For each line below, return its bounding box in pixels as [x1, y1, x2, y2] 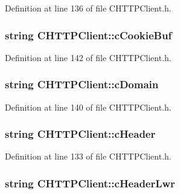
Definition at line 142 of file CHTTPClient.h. [5, 51, 172, 63]
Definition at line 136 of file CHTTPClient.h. [5, 2, 172, 14]
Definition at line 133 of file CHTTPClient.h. [5, 150, 172, 163]
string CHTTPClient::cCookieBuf [5, 27, 172, 42]
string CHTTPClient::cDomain [5, 77, 159, 92]
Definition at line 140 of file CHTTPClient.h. [5, 100, 172, 113]
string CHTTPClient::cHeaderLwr [5, 175, 175, 190]
